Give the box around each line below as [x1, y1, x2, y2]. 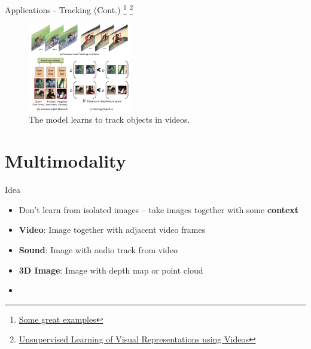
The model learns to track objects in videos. [29, 113, 190, 126]
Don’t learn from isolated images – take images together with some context [19, 203, 299, 216]
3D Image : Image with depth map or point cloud [19, 263, 203, 276]
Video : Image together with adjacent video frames [19, 223, 206, 236]
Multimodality [5, 148, 126, 173]
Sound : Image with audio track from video [19, 243, 178, 256]
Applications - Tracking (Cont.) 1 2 [5, 2, 133, 16]
